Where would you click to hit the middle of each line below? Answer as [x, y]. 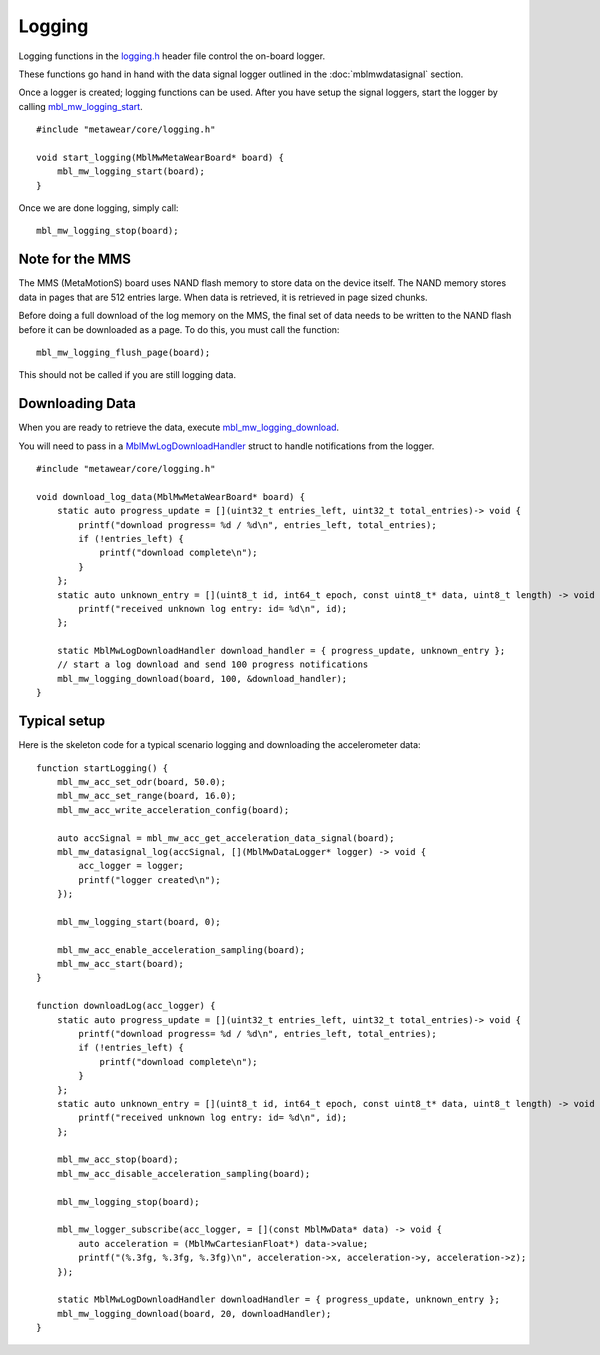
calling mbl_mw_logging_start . [81, 106]
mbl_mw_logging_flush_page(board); [123, 352]
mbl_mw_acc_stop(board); [117, 1159]
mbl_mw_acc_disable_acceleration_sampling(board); [183, 1173]
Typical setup [61, 721]
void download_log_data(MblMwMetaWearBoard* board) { [170, 496]
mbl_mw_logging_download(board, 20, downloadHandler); [194, 1313]
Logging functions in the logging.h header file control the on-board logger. [171, 56]
